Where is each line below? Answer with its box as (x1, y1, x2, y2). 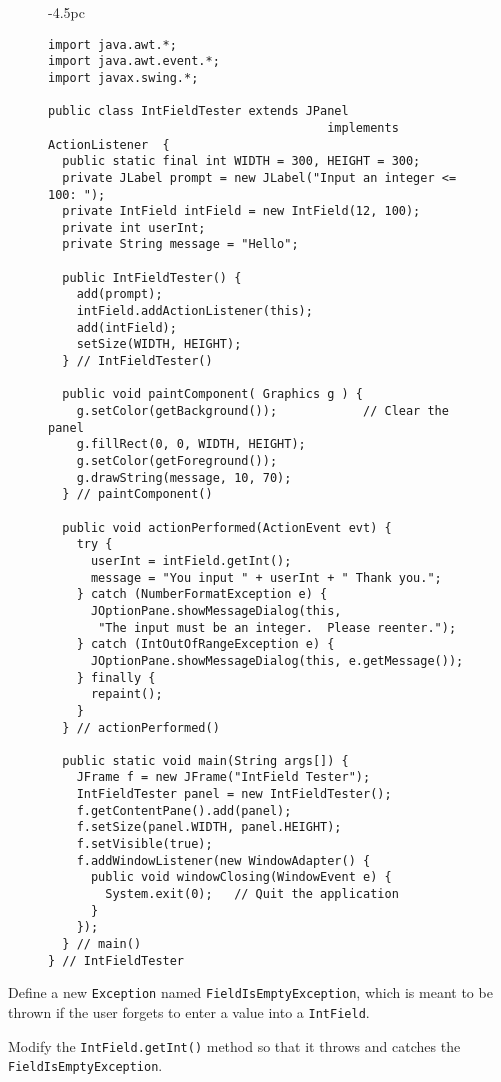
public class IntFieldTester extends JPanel (48, 104, 349, 119)
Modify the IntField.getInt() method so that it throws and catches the (8, 1035, 461, 1056)
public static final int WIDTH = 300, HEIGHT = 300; (62, 154, 421, 169)
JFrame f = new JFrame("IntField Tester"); (76, 770, 371, 785)
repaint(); (90, 687, 163, 702)
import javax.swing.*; (48, 70, 199, 85)
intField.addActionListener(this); (76, 304, 313, 319)
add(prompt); (76, 287, 163, 302)
